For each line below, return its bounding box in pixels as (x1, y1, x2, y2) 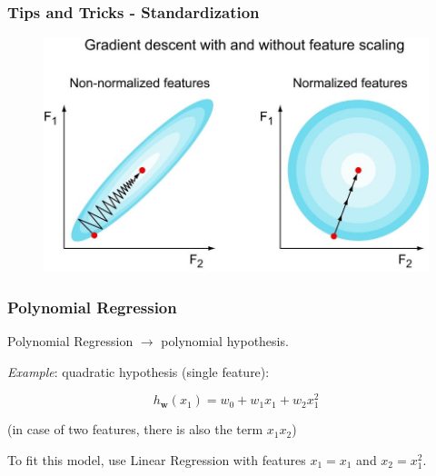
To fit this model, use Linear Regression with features (7, 451, 306, 470)
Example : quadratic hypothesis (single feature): (7, 362, 270, 381)
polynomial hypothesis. (161, 332, 289, 350)
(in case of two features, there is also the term (7, 420, 263, 439)
